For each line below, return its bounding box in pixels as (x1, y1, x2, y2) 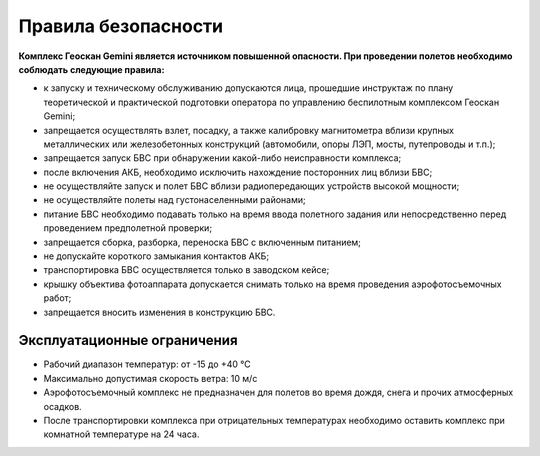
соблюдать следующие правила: (18, 63, 165, 75)
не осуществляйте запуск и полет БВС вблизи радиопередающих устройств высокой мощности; (43, 180, 460, 192)
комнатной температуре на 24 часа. (43, 428, 200, 440)
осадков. (43, 400, 82, 412)
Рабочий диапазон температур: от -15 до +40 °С (43, 358, 252, 370)
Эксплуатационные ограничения (18, 332, 239, 349)
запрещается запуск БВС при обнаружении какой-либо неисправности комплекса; (43, 152, 402, 164)
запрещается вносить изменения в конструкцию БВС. (43, 306, 276, 318)
